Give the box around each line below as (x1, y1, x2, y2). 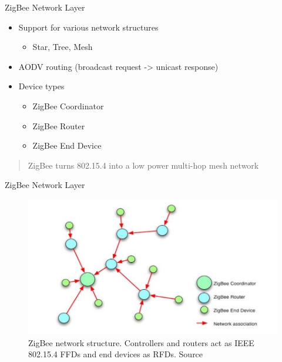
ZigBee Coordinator (32, 99, 104, 112)
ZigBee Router (32, 119, 85, 132)
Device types (18, 80, 65, 92)
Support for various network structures (18, 21, 159, 33)
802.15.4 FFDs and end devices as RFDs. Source (28, 348, 203, 360)
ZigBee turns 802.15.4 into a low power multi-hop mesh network (28, 159, 259, 171)
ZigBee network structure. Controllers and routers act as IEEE (28, 336, 254, 348)
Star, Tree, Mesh (32, 41, 93, 53)
